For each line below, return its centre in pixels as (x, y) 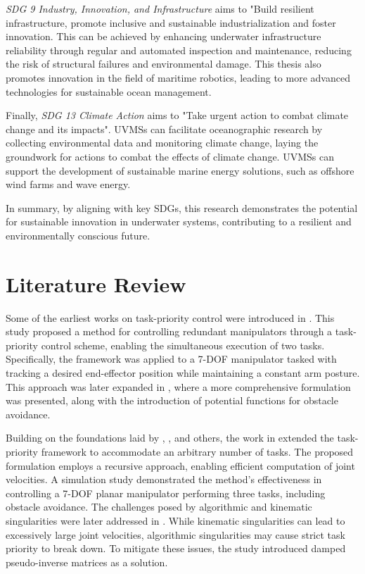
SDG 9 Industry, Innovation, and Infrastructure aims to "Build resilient (160, 8)
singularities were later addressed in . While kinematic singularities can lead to (175, 520)
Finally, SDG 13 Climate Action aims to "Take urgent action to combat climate (177, 115)
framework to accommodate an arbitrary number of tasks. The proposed (197, 451)
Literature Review (96, 283)
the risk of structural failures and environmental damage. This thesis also (164, 64)
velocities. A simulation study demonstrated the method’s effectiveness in (164, 479)
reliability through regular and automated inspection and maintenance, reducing (179, 50)
